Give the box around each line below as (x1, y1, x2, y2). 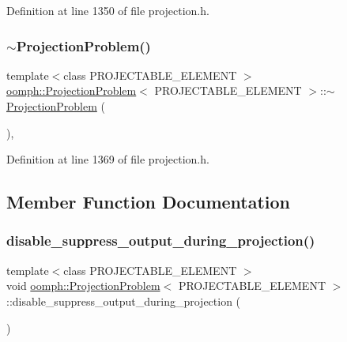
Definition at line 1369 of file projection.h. (6, 151, 209, 167)
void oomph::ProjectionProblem (6, 277, 160, 294)
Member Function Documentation (6, 190, 291, 214)
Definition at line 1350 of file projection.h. (6, 2, 209, 18)
